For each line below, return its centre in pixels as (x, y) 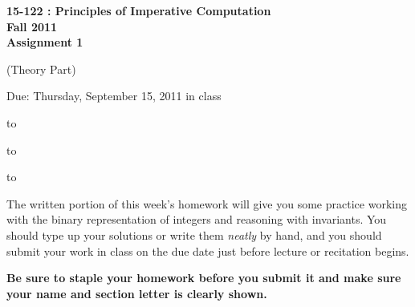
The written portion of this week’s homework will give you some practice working (207, 203)
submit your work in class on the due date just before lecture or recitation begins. (208, 250)
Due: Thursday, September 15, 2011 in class (114, 96)
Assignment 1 (45, 42)
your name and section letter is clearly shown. (137, 293)
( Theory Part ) (41, 69)
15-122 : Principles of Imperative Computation (139, 10)
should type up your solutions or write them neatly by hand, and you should (194, 234)
